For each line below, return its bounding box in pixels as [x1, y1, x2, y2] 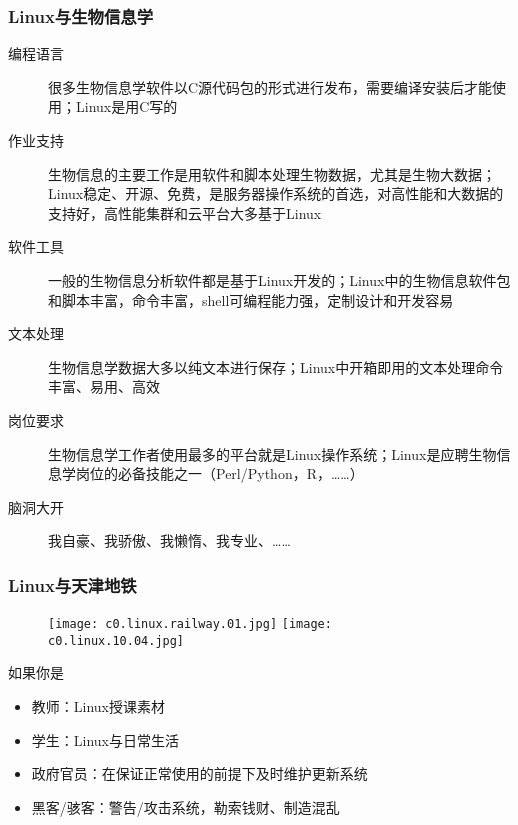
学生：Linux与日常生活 [31, 729, 180, 750]
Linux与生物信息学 [8, 3, 154, 28]
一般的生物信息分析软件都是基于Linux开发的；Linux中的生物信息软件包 [48, 269, 511, 290]
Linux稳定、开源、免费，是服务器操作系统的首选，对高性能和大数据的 [48, 183, 504, 204]
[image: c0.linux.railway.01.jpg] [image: [48, 617, 332, 632]
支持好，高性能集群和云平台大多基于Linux [48, 202, 322, 223]
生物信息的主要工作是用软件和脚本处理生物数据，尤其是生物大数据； [48, 163, 496, 184]
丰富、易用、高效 [48, 376, 160, 397]
